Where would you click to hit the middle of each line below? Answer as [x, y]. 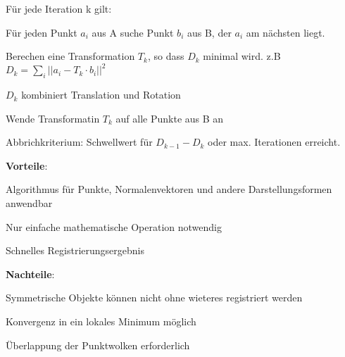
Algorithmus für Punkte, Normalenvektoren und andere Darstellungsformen [169, 189]
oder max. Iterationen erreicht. [274, 142]
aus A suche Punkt [133, 32]
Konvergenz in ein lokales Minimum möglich [101, 321]
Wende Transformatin [53, 118]
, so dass [166, 56]
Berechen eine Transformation [70, 56]
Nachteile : [30, 274]
